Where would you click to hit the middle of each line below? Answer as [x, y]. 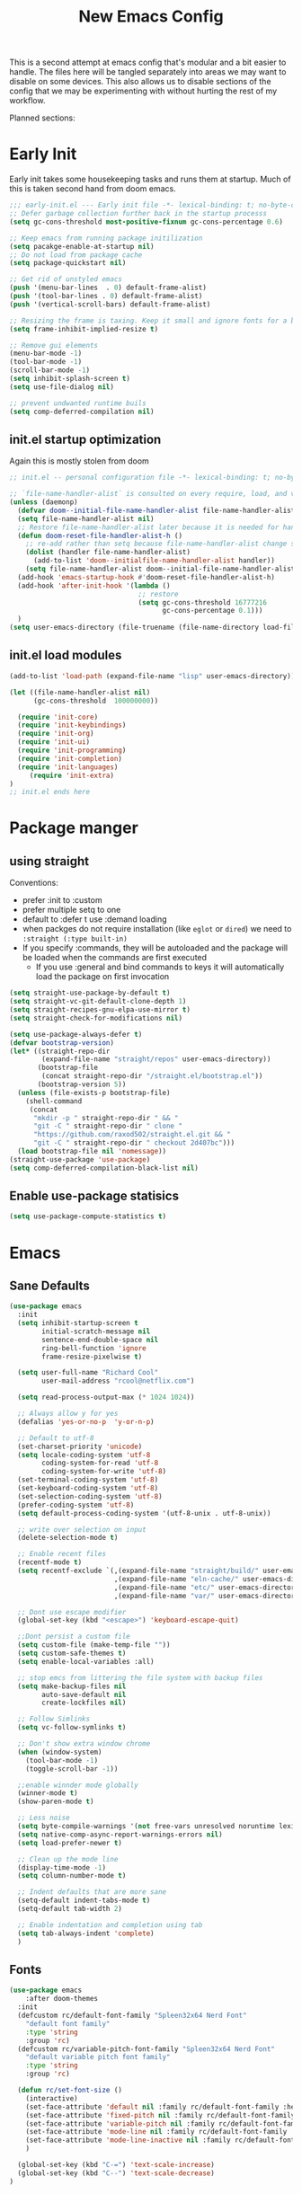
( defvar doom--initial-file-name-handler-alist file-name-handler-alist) [158, 510]
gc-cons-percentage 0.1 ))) [213, 611]
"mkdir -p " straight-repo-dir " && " [106, 1118]
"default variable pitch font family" [98, 2057]
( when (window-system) [60, 1752]
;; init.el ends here [50, 792]
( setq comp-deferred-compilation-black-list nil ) [104, 1168]
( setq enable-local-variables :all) [86, 1661]
